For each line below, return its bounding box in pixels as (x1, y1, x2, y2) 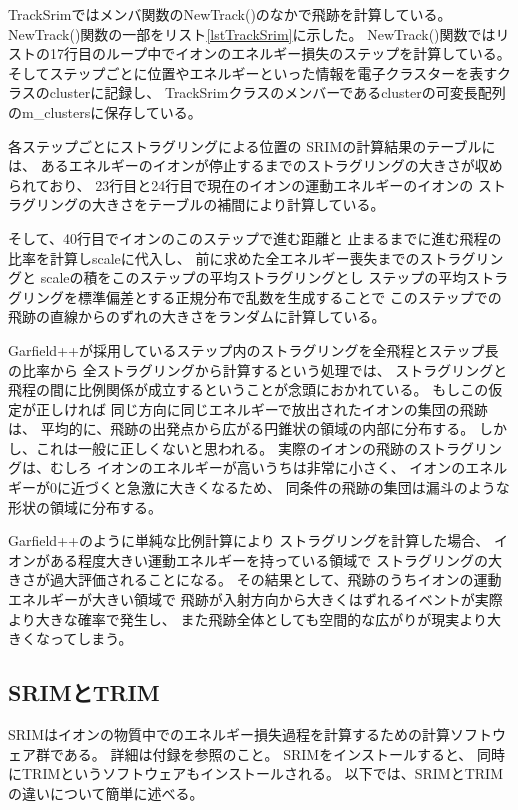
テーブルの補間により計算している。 (147, 194, 385, 215)
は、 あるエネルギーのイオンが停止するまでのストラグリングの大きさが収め (8, 155, 503, 176)
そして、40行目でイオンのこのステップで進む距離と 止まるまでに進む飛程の (8, 227, 502, 248)
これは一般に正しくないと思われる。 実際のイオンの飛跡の (35, 437, 418, 458)
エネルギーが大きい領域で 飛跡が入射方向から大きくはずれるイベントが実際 (8, 589, 503, 610)
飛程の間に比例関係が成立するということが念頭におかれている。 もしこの (8, 379, 489, 400)
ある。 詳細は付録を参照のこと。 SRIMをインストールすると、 (63, 743, 473, 764)
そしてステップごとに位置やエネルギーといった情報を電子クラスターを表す (8, 62, 497, 83)
